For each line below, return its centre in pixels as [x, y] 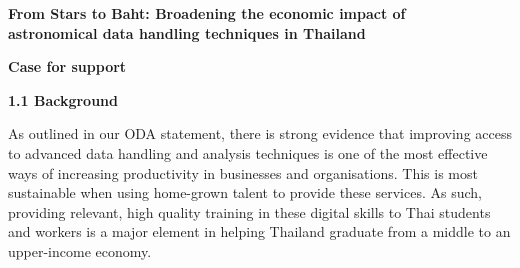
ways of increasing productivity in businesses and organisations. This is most [243, 172]
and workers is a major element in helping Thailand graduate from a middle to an [259, 231]
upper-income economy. [80, 250]
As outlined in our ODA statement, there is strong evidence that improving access [260, 133]
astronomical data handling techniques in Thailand [187, 32]
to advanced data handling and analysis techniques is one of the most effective [248, 152]
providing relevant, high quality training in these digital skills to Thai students [249, 211]
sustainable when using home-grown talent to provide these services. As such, [245, 192]
